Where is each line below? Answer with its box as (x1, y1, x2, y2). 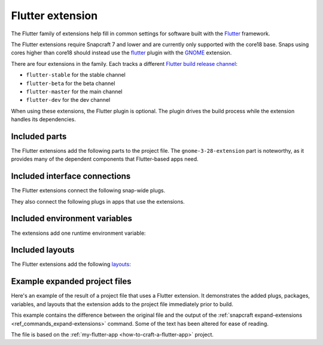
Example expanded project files (11, 276, 132, 287)
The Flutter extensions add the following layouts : (11, 261, 131, 268)
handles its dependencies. (11, 116, 76, 123)
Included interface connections (11, 171, 131, 181)
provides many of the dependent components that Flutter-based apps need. (11, 156, 199, 163)
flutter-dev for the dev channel (26, 96, 111, 104)
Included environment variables (11, 213, 133, 224)
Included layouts (11, 245, 75, 255)
